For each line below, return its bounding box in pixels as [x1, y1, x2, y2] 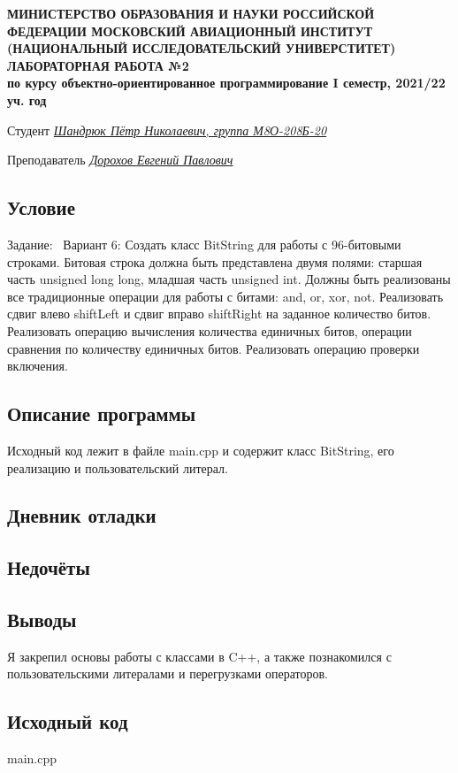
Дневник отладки [7, 501, 156, 529]
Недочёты [7, 554, 90, 581]
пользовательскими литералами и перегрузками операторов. [7, 664, 328, 683]
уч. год [7, 90, 47, 109]
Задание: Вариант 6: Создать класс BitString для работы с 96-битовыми [7, 234, 401, 253]
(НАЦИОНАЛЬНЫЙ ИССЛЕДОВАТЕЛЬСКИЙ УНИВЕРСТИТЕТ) [7, 39, 396, 57]
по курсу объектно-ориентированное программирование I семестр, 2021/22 [7, 73, 446, 92]
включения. [7, 356, 68, 375]
